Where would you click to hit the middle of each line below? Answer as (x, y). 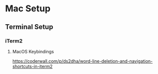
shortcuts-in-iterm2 (32, 66)
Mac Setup (28, 9)
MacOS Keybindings (33, 51)
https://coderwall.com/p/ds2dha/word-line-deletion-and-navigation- (82, 61)
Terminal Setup (29, 27)
